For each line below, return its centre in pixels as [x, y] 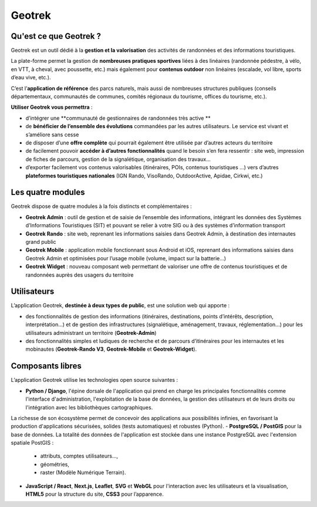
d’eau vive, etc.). [31, 78]
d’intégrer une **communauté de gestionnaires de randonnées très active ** [118, 118]
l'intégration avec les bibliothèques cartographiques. [89, 407]
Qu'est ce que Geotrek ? [56, 36]
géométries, [55, 464]
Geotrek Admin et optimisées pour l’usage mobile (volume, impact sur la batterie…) [126, 258]
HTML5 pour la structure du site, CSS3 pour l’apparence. [95, 494]
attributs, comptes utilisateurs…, [79, 456]
